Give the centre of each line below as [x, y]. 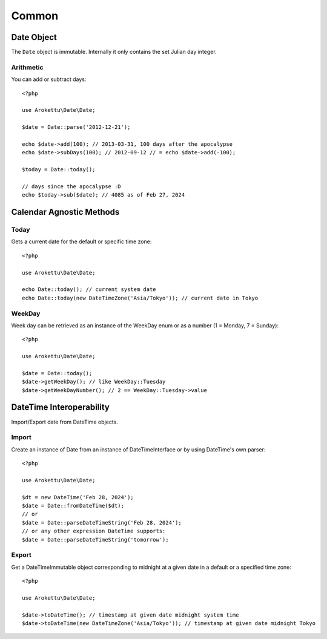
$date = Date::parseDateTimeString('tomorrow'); [95, 539]
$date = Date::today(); [57, 373]
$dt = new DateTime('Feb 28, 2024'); [78, 497]
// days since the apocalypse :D [71, 186]
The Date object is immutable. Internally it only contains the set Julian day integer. [114, 52]
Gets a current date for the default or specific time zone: [81, 241]
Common [35, 16]
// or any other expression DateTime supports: [94, 531]
